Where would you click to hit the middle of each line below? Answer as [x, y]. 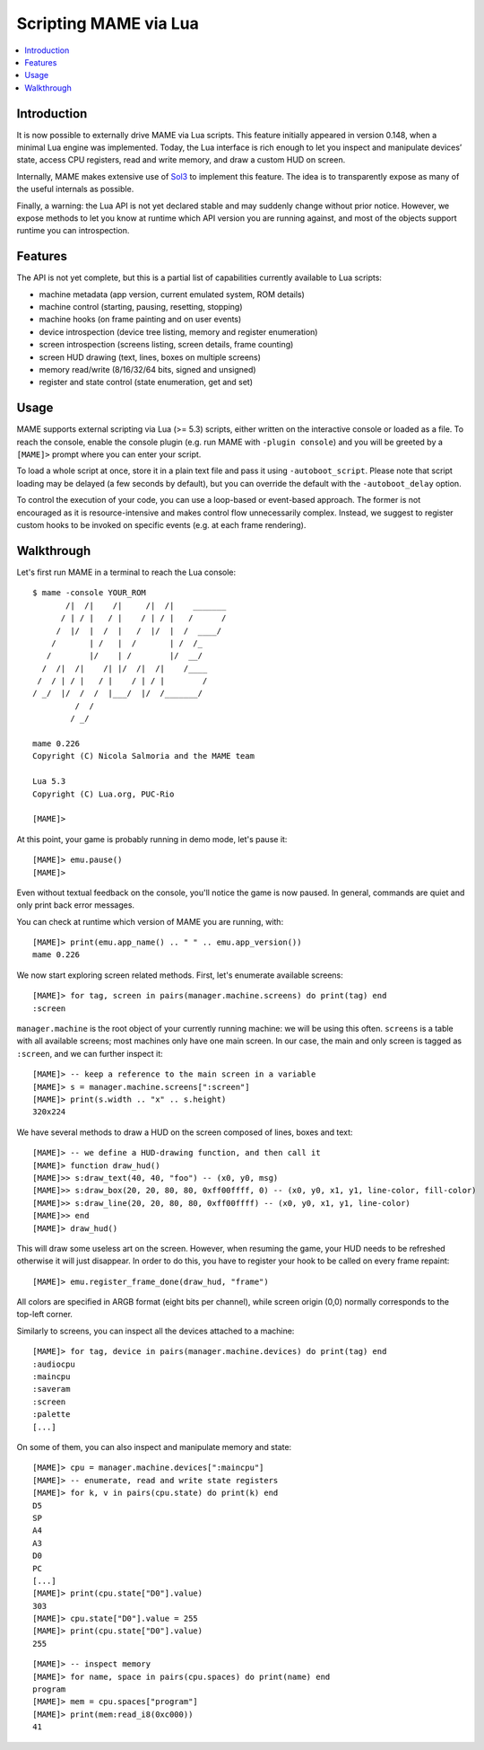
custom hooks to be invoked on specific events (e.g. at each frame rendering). [161, 525]
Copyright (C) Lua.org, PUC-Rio [104, 794]
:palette [52, 1415]
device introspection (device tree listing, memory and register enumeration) [178, 331]
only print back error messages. [75, 905]
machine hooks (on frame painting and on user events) [140, 320]
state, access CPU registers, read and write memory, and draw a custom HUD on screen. [181, 160]
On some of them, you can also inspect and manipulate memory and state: [154, 1447]
